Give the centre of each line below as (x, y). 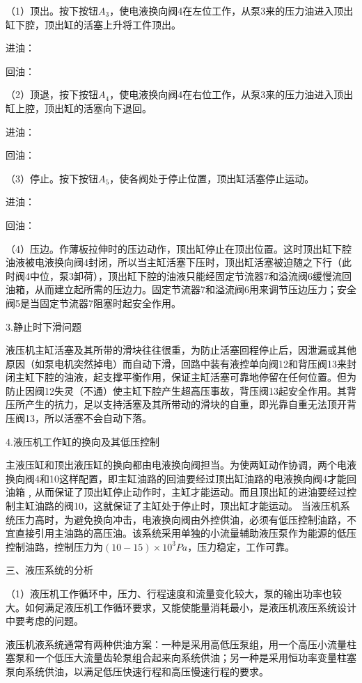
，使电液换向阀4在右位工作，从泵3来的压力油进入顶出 (231, 94)
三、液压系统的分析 (49, 570)
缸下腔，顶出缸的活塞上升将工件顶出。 (93, 24)
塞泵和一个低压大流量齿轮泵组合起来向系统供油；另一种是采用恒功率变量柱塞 (181, 658)
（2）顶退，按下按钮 (52, 94)
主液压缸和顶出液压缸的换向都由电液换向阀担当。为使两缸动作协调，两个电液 (181, 465)
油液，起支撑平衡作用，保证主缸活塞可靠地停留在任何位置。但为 (210, 377)
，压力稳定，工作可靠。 (241, 546)
